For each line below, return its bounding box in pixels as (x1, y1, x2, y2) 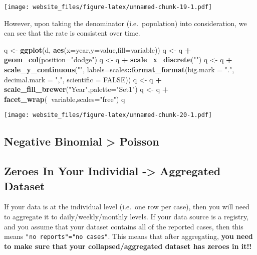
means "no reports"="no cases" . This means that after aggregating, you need (4, 231, 253, 241)
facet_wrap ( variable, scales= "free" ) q (4, 93, 125, 104)
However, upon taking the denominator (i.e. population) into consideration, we (4, 18, 247, 28)
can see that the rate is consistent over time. (4, 28, 140, 38)
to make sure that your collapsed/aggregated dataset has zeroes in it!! (4, 240, 252, 251)
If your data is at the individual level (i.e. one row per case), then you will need (4, 201, 249, 212)
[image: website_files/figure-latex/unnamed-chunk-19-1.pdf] (4, 4, 212, 11)
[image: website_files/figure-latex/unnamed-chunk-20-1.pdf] (4, 111, 212, 119)
